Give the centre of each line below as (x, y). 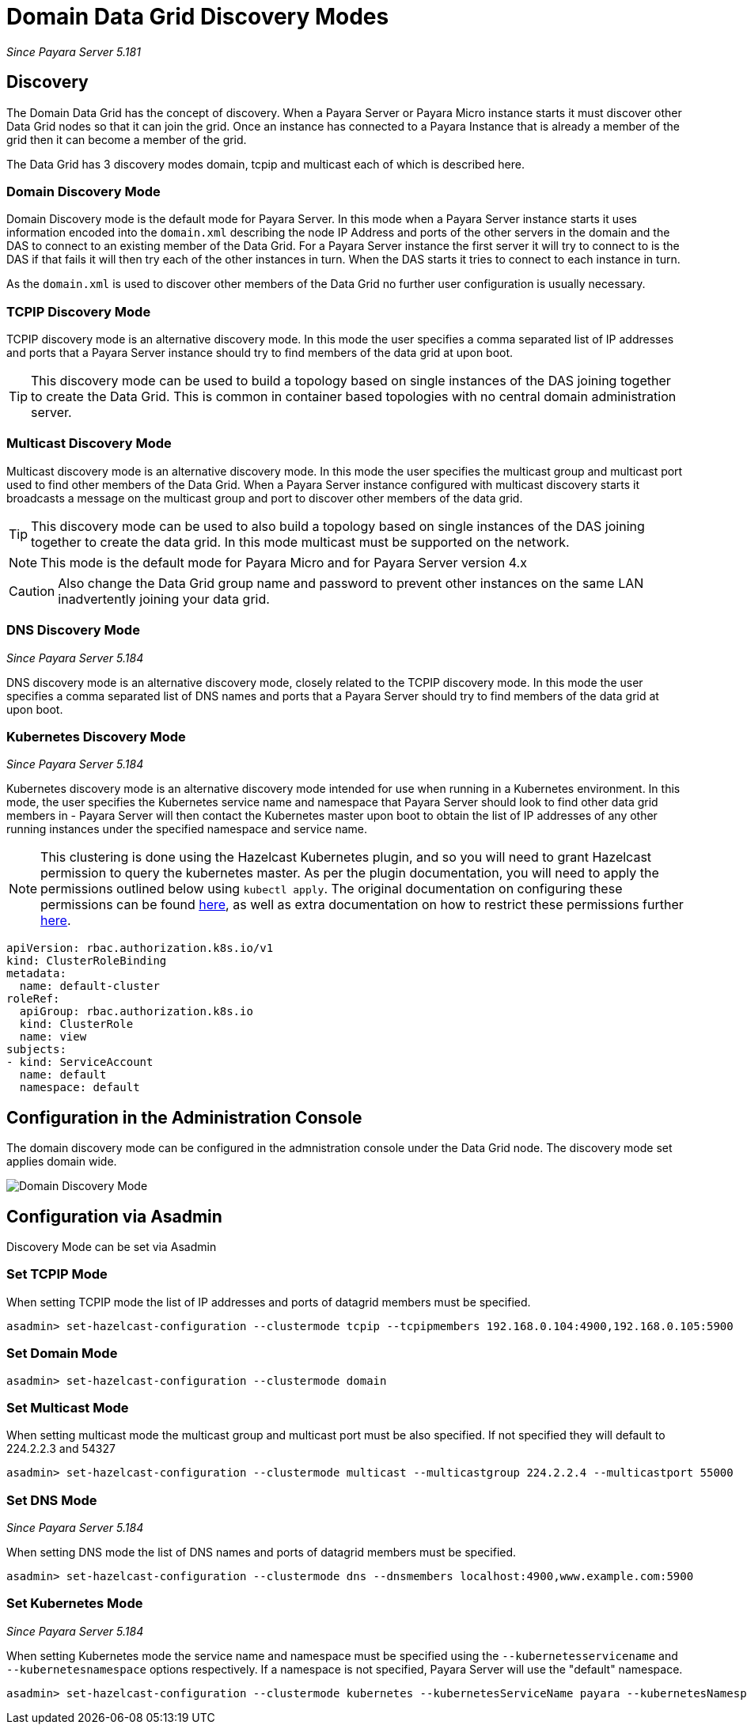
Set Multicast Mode (68, 1407)
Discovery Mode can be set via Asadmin (112, 1247)
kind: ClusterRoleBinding (87, 961)
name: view (53, 1037)
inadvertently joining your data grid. (164, 599)
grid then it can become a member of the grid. (127, 139)
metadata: (36, 974)
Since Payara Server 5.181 (74, 51)
